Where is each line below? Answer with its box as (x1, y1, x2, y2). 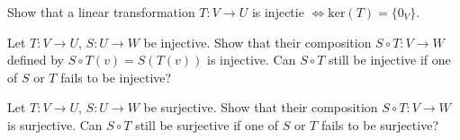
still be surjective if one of (135, 115, 278, 134)
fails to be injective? (60, 67, 172, 86)
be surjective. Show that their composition (143, 98, 378, 117)
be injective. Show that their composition (143, 32, 372, 51)
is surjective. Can (7, 115, 103, 134)
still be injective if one (329, 50, 451, 69)
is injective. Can (207, 50, 296, 69)
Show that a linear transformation (7, 3, 195, 21)
